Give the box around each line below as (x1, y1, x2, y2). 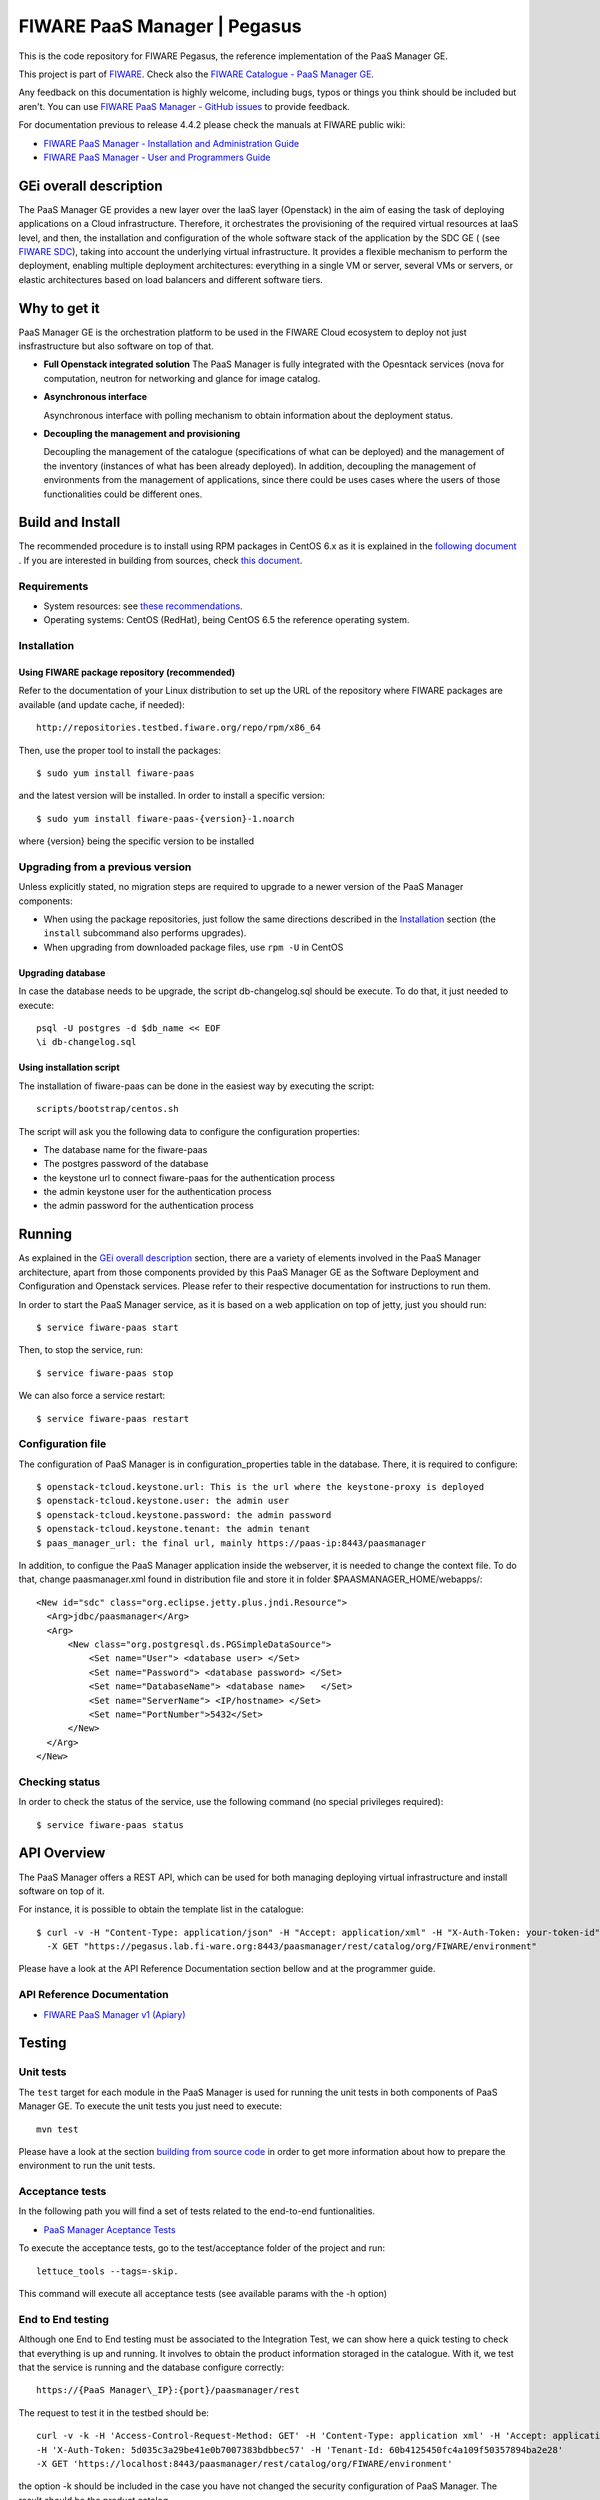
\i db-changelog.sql (36, 1036, 137, 1048)
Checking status (18, 1775, 101, 1789)
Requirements (18, 579, 89, 593)
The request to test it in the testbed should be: (18, 2406, 210, 2419)
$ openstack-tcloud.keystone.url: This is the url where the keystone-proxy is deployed (36, 1481, 485, 1493)
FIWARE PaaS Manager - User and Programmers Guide (43, 151, 271, 163)
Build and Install (18, 514, 121, 531)
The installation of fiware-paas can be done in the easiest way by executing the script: (18, 1080, 375, 1092)
